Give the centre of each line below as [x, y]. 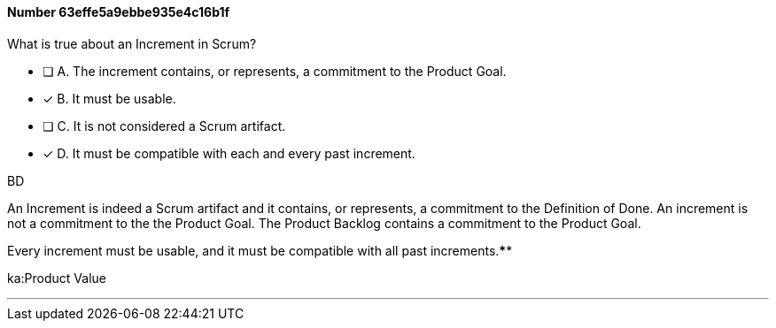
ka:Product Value [57, 278]
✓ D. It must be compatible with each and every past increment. [229, 153]
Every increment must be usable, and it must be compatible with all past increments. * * [260, 250]
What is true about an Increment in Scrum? [132, 43]
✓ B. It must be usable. [109, 98]
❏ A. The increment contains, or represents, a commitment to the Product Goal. [275, 71]
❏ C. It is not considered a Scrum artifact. [164, 126]
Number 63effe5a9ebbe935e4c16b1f [119, 12]
